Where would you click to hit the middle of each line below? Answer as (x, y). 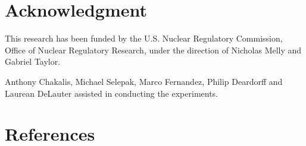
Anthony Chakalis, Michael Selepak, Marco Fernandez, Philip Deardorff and (144, 81)
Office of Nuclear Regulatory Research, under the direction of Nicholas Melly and (153, 50)
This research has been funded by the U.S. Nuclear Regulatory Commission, (144, 38)
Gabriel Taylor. (33, 61)
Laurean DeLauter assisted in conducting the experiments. (112, 93)
